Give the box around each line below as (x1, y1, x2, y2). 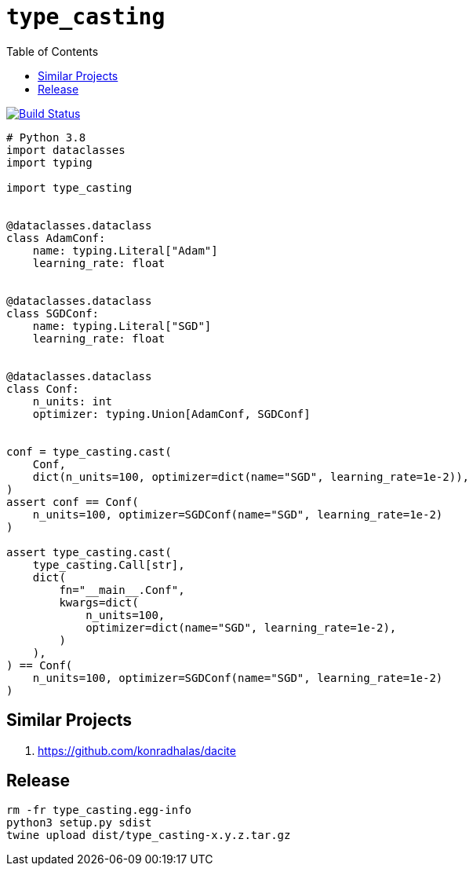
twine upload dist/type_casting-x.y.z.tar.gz (6, 829, 291, 842)
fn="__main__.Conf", (59, 583, 185, 596)
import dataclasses (6, 143, 126, 156)
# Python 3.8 (6, 130, 86, 144)
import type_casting (6, 181, 133, 194)
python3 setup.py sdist (6, 816, 152, 830)
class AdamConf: (6, 231, 106, 244)
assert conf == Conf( (6, 495, 139, 508)
